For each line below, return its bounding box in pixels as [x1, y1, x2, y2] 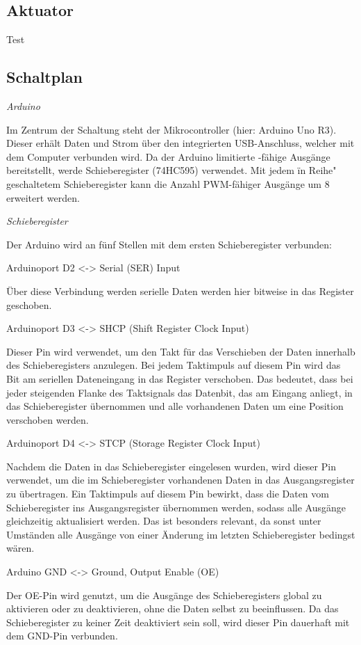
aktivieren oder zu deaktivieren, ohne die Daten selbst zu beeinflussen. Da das [6, 601, 339, 616]
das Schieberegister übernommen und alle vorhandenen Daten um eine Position [6, 399, 344, 413]
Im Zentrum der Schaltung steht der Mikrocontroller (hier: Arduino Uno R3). [6, 122, 337, 136]
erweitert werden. [6, 190, 80, 205]
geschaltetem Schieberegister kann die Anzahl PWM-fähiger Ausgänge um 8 [6, 176, 330, 191]
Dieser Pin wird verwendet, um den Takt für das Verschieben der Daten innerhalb [6, 344, 355, 358]
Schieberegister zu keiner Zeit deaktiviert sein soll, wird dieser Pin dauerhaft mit [6, 614, 350, 629]
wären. [6, 541, 35, 555]
